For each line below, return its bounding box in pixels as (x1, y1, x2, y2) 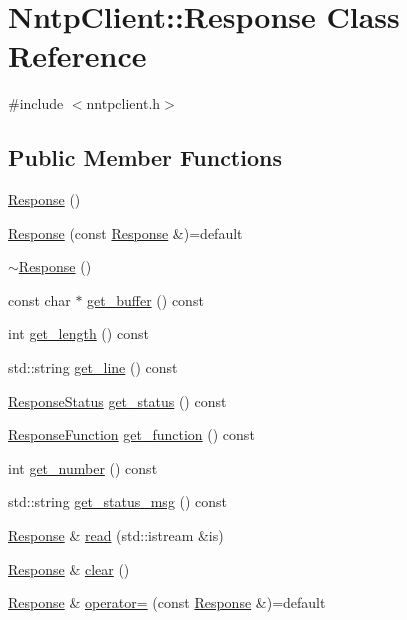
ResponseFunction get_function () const (8, 424, 255, 445)
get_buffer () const (87, 289, 204, 310)
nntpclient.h (86, 93, 161, 114)
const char (8, 289, 71, 310)
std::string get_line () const (8, 357, 178, 378)
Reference (8, 35, 147, 76)
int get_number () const (8, 457, 158, 478)
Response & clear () (8, 558, 130, 579)
